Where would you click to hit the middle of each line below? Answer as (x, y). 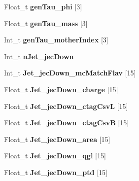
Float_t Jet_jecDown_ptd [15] (56, 172)
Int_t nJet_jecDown (39, 56)
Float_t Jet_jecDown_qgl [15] (55, 156)
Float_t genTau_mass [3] (46, 23)
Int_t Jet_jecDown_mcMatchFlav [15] (70, 73)
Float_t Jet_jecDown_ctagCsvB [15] (67, 123)
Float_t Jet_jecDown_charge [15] (61, 89)
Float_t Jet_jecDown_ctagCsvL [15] (66, 106)
